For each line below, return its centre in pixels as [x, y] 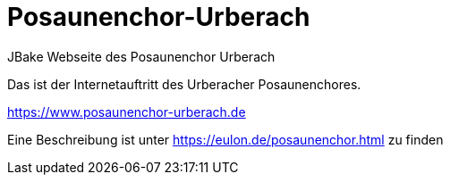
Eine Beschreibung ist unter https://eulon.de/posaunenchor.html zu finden [225, 139]
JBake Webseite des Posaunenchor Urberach [141, 56]
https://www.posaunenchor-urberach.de [127, 112]
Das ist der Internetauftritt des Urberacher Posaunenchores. [184, 84]
